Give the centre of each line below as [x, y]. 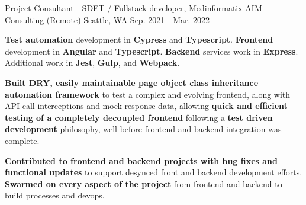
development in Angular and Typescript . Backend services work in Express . [152, 51]
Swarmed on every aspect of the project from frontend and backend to [144, 183]
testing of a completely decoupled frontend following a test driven [139, 117]
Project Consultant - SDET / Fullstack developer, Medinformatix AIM [133, 8]
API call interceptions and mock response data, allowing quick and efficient [146, 106]
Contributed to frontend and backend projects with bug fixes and [141, 160]
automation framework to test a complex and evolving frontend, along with [148, 94]
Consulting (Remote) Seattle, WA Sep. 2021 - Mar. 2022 [107, 19]
